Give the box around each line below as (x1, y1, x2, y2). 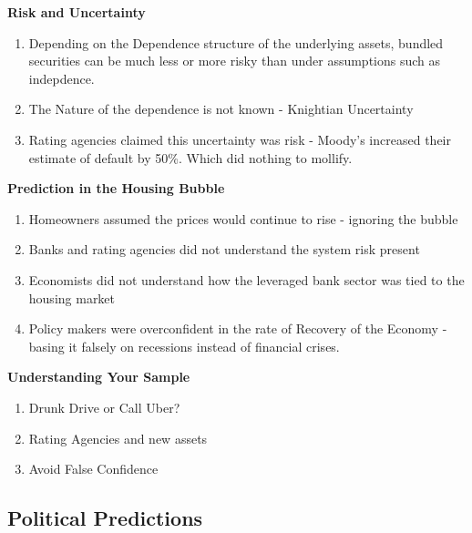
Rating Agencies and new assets (28, 428, 208, 447)
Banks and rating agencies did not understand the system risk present (28, 240, 420, 259)
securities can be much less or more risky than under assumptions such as (28, 51, 441, 70)
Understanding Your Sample (7, 367, 190, 386)
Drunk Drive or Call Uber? (28, 397, 180, 416)
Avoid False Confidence (28, 459, 159, 478)
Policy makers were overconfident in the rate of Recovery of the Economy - (28, 319, 447, 338)
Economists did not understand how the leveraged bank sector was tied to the (28, 270, 465, 289)
